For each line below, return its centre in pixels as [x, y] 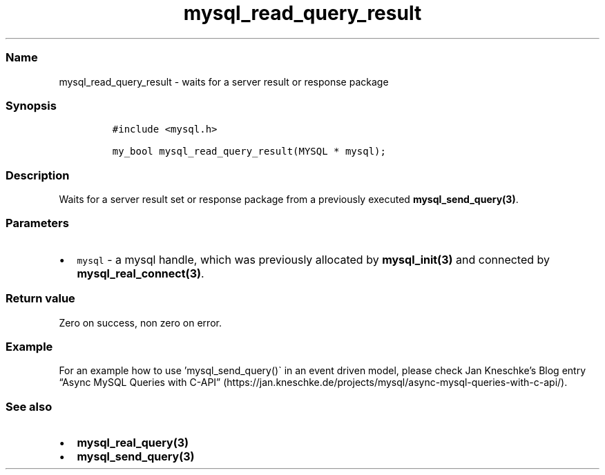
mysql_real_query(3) [133, 443]
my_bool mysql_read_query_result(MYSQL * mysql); [249, 152]
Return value [40, 299]
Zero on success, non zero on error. [140, 322]
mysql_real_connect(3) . [141, 273]
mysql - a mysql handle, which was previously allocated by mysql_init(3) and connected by [314, 259]
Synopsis [31, 105]
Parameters [37, 223]
